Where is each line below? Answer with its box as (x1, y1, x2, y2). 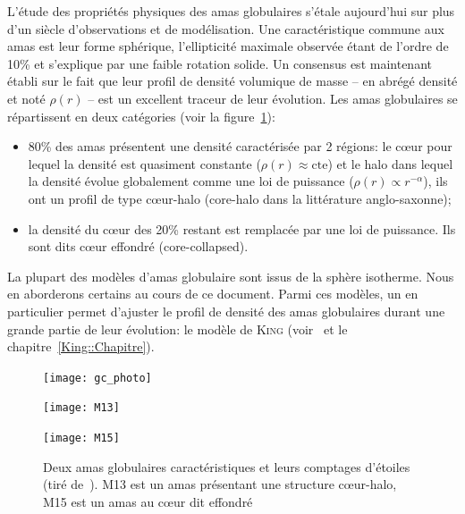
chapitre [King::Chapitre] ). (7, 337, 155, 356)
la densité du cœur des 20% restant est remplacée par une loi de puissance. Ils (28, 219, 456, 238)
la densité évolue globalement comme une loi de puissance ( (28, 172, 354, 190)
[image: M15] (43, 432, 120, 444)
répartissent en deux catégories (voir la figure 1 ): (7, 106, 275, 125)
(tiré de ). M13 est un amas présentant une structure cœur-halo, (43, 475, 397, 493)
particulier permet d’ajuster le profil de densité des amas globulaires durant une (7, 301, 445, 320)
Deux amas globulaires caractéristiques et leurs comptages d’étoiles (43, 457, 410, 476)
